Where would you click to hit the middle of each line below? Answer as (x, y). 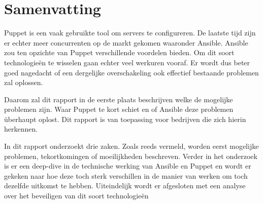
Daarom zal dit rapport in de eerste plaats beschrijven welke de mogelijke (119, 99)
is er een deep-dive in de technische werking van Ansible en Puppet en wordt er (128, 166)
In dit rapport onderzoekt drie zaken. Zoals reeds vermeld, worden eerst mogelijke (131, 146)
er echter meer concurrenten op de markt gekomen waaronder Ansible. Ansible (126, 42)
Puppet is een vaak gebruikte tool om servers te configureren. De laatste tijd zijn (130, 33)
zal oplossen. (24, 82)
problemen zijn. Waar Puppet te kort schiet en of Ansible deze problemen (119, 109)
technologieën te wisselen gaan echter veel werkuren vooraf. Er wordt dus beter (127, 62)
